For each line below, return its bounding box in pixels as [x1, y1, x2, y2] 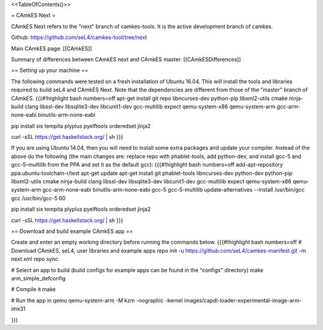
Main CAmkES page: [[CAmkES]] [11, 45, 92, 52]
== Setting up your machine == [11, 66, 89, 74]
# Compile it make [11, 286, 56, 293]
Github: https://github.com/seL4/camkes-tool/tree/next [11, 34, 147, 41]
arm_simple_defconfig [11, 274, 66, 281]
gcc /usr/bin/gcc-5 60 [11, 195, 66, 202]
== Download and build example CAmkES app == [11, 228, 133, 235]
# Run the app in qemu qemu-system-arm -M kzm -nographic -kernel [11, 296, 183, 304]
